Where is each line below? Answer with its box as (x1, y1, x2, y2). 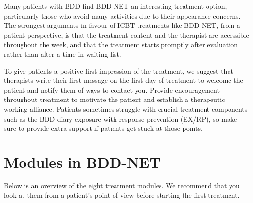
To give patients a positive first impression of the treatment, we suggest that (4, 65, 233, 76)
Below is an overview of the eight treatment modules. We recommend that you (4, 180, 240, 190)
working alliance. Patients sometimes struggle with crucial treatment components (4, 103, 248, 114)
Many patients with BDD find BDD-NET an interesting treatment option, (4, 1, 227, 11)
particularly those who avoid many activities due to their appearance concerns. (4, 10, 241, 21)
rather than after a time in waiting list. (4, 49, 121, 59)
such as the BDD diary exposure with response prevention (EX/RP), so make (4, 113, 237, 124)
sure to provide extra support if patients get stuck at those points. (4, 123, 203, 133)
